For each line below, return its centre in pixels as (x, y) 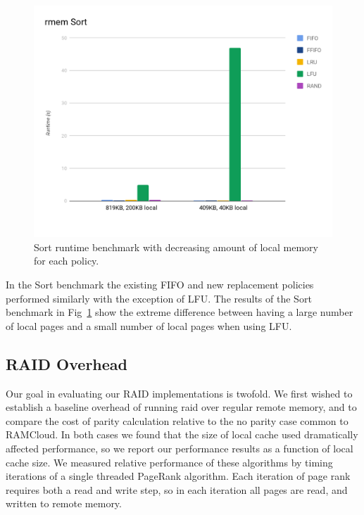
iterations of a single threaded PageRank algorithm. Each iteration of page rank (178, 476)
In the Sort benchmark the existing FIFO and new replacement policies (160, 284)
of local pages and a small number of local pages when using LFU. (149, 325)
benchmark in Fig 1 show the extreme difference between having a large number (180, 312)
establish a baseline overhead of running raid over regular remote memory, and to (181, 407)
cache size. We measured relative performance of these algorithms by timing (169, 462)
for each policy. (67, 261)
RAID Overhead (67, 363)
